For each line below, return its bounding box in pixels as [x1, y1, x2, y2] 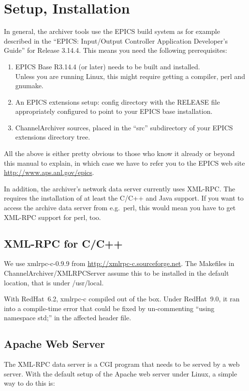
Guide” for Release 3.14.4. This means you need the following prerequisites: [4, 45, 227, 55]
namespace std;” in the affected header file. [4, 313, 132, 323]
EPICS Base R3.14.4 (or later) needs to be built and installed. [15, 61, 200, 71]
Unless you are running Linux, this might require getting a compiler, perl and [15, 71, 245, 81]
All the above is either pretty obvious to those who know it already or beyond [4, 148, 235, 158]
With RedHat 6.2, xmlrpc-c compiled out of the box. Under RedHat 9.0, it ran [4, 294, 240, 304]
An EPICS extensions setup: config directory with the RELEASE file [15, 96, 220, 107]
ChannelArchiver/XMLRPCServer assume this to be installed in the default [4, 268, 229, 278]
